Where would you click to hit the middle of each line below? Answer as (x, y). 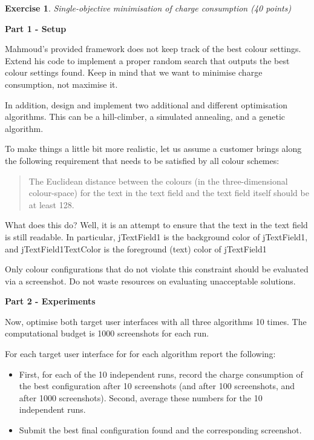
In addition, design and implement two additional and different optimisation (146, 104)
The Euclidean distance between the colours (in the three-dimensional (158, 181)
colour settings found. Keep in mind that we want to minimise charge (134, 72)
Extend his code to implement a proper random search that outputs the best (147, 60)
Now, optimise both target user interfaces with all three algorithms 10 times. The (156, 321)
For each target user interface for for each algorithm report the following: (140, 354)
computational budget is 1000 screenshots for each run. (107, 333)
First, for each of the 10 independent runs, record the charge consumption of (161, 374)
